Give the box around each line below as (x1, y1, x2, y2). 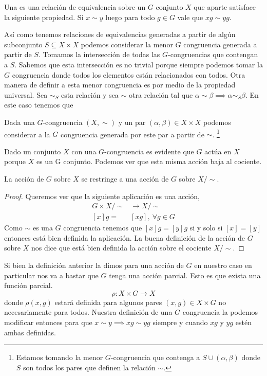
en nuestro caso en (194, 260, 252, 270)
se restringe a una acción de (81, 173, 169, 184)
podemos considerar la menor (81, 39, 173, 49)
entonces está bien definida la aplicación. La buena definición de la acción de (4, 232, 245, 243)
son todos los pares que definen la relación (23, 362, 156, 372)
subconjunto (4, 39, 43, 49)
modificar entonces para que (4, 316, 92, 327)
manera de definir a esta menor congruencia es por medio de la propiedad (4, 79, 236, 90)
